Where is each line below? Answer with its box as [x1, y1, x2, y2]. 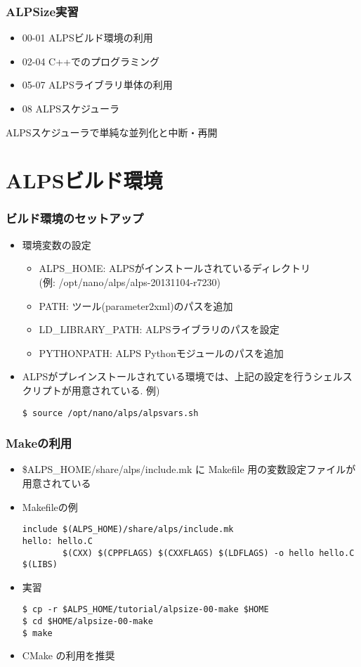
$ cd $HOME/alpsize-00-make [22, 616, 153, 627]
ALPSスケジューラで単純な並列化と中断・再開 [6, 124, 218, 139]
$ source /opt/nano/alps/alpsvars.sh [22, 408, 199, 418]
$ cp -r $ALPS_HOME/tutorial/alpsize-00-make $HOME [22, 604, 269, 615]
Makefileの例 [22, 499, 78, 514]
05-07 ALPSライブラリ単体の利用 [22, 77, 173, 92]
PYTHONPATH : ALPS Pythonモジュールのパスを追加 [39, 345, 284, 360]
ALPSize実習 [6, 2, 79, 20]
